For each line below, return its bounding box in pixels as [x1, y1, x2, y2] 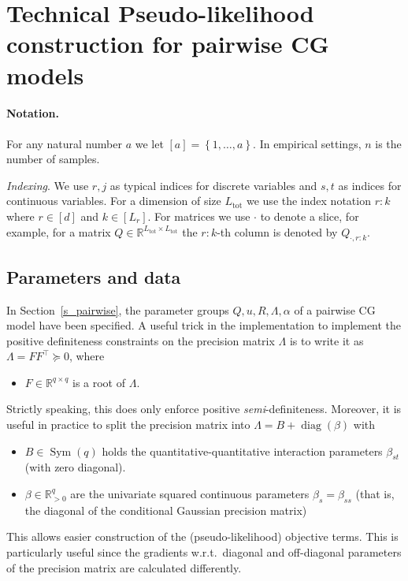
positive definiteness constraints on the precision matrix [6, 332, 275, 348]
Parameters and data [6, 264, 181, 289]
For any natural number [6, 135, 122, 151]
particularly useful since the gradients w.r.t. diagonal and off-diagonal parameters [6, 544, 402, 561]
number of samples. [6, 151, 100, 167]
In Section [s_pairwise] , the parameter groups [6, 301, 229, 318]
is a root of [72, 374, 125, 390]
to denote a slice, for [260, 207, 359, 224]
